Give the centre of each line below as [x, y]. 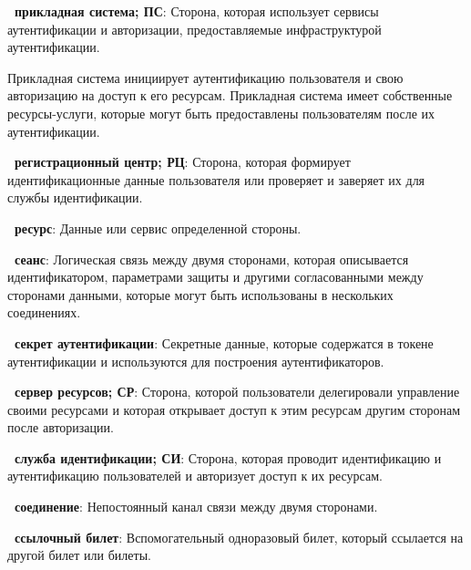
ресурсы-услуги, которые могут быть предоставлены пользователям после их [221, 113]
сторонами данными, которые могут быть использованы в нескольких [200, 294]
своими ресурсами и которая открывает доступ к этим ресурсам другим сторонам [234, 409]
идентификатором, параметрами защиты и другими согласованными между [215, 277]
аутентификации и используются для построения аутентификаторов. [196, 361]
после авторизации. [61, 427]
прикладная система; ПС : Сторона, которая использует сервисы [197, 11]
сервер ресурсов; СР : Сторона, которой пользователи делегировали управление [237, 392]
